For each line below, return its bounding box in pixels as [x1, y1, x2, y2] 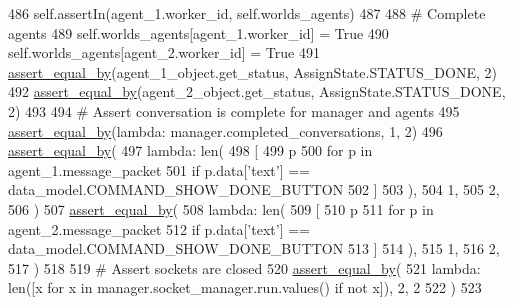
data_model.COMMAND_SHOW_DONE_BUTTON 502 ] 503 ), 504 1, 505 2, [8, 179, 500, 200]
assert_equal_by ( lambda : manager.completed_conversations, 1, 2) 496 [8, 120, 443, 141]
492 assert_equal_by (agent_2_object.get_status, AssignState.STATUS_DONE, [8, 81, 506, 102]
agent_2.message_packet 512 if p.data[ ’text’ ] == [8, 218, 310, 239]
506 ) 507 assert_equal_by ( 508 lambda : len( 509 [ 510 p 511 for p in [8, 198, 434, 219]
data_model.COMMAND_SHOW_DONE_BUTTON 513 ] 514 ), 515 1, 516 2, [8, 238, 500, 259]
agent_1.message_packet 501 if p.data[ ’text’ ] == [8, 159, 310, 180]
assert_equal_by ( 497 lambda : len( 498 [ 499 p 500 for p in [8, 140, 373, 161]
